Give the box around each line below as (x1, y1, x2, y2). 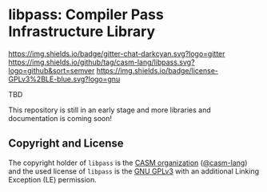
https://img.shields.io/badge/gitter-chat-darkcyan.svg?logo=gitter (8, 49, 225, 58)
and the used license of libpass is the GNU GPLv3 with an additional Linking (8, 166, 260, 176)
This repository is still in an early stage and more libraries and (8, 105, 211, 115)
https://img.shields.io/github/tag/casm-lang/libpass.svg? (8, 57, 195, 67)
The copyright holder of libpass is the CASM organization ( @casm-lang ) (8, 158, 248, 167)
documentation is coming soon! (8, 113, 113, 123)
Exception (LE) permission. (8, 174, 98, 184)
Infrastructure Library (8, 22, 156, 41)
